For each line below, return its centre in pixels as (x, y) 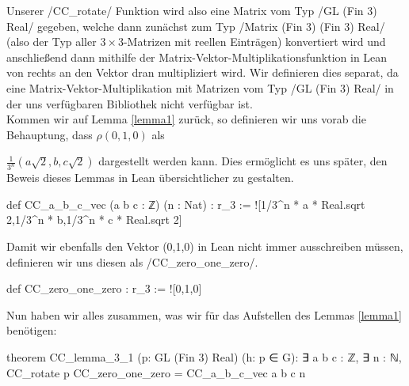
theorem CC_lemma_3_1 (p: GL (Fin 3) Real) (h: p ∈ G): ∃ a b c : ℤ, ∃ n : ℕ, (204, 356)
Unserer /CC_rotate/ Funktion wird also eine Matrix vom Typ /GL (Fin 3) (192, 10)
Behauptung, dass (50, 134)
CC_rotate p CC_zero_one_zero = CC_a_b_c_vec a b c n (156, 372)
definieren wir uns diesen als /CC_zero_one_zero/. (132, 261)
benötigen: (32, 330)
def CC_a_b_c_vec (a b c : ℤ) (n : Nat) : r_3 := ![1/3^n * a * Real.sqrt (186, 204)
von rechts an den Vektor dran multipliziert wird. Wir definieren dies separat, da (203, 72)
